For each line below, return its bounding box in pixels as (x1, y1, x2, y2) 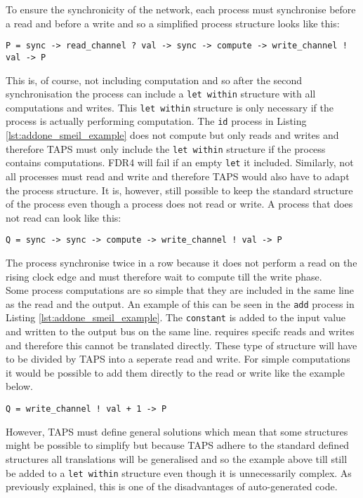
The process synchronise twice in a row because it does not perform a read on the (6, 255, 357, 269)
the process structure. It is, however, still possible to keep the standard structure (6, 182, 353, 197)
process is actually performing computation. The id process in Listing (6, 114, 307, 128)
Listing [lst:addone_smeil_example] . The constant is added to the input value (6, 310, 346, 325)
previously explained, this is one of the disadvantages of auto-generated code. (6, 479, 338, 494)
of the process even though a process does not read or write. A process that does (6, 196, 353, 211)
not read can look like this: (6, 210, 121, 224)
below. (6, 379, 33, 393)
